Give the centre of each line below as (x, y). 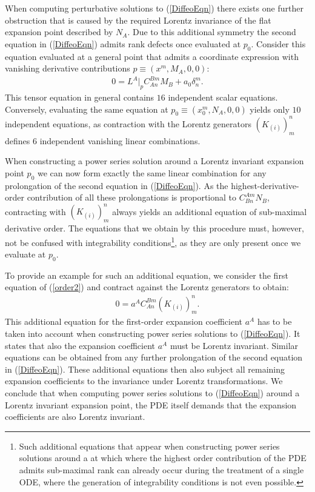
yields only (270, 109)
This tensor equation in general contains (80, 97)
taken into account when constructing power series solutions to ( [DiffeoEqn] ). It (153, 333)
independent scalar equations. (223, 97)
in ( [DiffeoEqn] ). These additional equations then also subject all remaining (145, 369)
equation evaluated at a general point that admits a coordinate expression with (152, 56)
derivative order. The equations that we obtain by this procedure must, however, (154, 228)
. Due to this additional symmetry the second (212, 32)
